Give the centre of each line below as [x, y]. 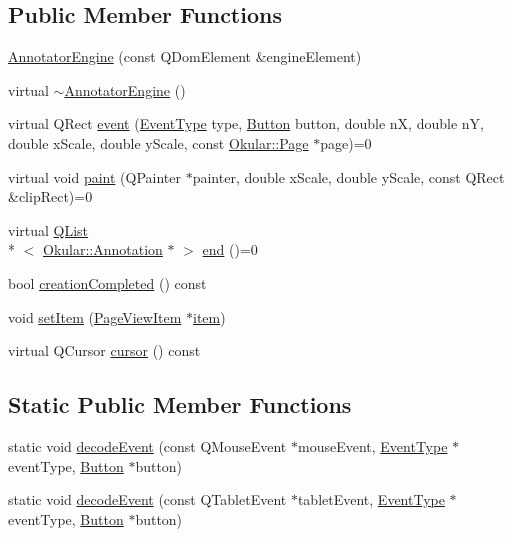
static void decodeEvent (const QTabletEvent [147, 499]
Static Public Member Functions [180, 404]
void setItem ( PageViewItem [95, 316]
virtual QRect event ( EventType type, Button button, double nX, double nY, [246, 123]
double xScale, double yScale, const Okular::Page [158, 142]
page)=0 [346, 142]
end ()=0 [230, 249]
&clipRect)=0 [50, 196]
